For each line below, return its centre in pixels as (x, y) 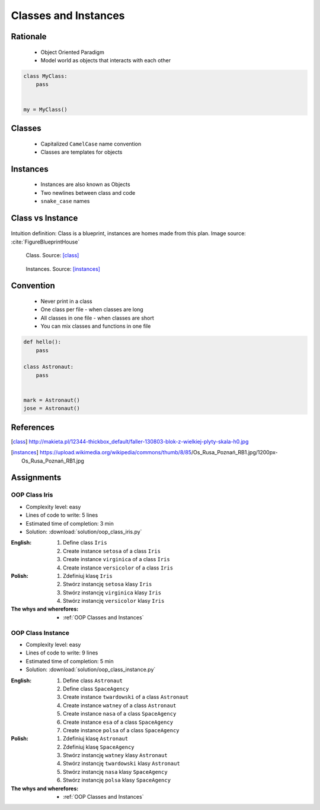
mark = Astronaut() (52, 400)
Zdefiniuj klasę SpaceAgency (99, 747)
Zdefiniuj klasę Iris (88, 575)
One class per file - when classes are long (92, 309)
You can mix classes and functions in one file (96, 326)
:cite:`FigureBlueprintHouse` (45, 242)
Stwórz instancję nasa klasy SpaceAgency (116, 771)
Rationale (29, 37)
